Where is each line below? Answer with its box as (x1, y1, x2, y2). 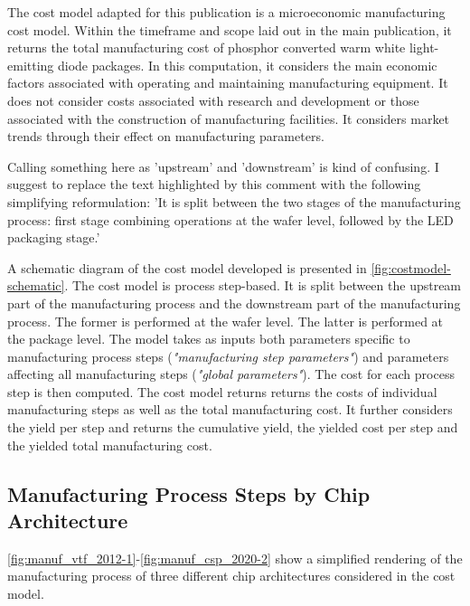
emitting (7, 55, 54, 74)
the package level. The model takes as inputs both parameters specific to (7, 329, 410, 348)
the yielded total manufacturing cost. (7, 435, 212, 454)
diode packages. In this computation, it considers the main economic (57, 55, 437, 74)
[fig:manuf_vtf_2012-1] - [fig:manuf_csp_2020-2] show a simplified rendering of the (7, 548, 463, 567)
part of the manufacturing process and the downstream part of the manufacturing (7, 293, 461, 312)
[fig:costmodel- (371, 258, 451, 277)
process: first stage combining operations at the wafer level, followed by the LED (7, 210, 454, 229)
